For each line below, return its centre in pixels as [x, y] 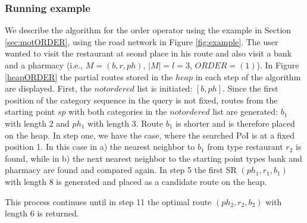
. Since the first [250, 88]
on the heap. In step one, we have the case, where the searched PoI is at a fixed [150, 135]
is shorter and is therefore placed [235, 123]
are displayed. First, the [48, 88]
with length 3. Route [126, 123]
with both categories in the [118, 111]
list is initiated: [165, 88]
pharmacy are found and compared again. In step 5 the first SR [121, 170]
